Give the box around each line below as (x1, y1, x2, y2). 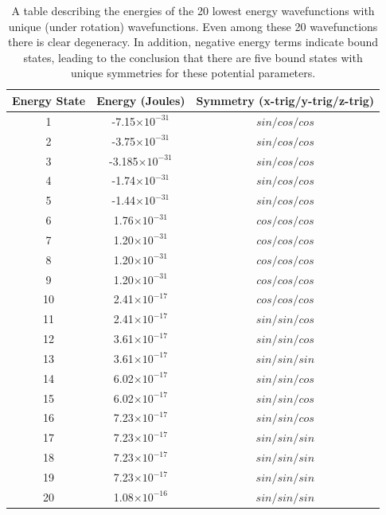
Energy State (12, 92, 86, 108)
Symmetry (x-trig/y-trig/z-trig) (196, 92, 375, 108)
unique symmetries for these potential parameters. (70, 64, 316, 81)
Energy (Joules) (96, 92, 185, 108)
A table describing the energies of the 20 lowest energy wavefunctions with (11, 2, 375, 18)
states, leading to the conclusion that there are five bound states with (23, 49, 363, 65)
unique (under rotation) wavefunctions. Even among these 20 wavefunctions (8, 18, 378, 34)
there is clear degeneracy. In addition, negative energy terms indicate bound (8, 33, 379, 50)
